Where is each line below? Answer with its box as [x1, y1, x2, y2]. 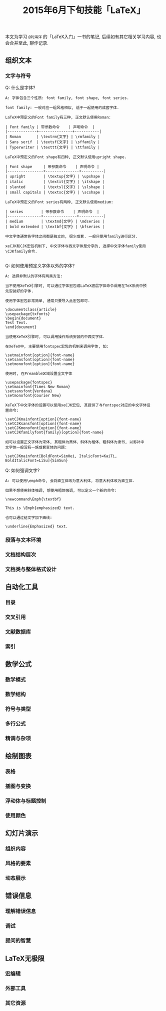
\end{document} [5, 324, 37, 329]
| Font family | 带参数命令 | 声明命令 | [5, 124, 95, 129]
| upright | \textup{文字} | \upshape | [5, 173, 105, 179]
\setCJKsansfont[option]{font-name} [5, 421, 81, 426]
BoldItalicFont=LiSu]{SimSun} [5, 458, 68, 463]
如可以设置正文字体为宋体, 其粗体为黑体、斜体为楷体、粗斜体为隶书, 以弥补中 [5, 439, 144, 444]
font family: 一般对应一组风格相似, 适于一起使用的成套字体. [5, 105, 119, 110]
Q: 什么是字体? [5, 84, 35, 90]
